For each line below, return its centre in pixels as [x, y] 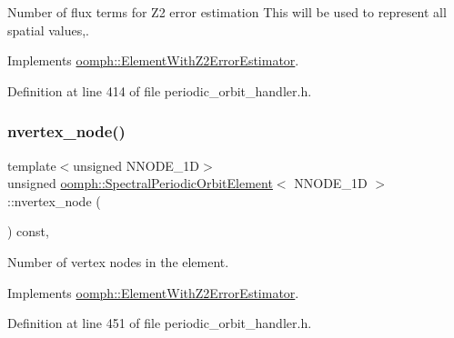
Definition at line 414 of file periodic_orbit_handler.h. [160, 90]
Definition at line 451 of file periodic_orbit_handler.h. [160, 323]
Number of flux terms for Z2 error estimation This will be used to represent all [227, 12]
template [32, 165]
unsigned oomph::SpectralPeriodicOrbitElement [140, 183]
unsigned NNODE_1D [136, 165]
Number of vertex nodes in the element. [118, 261]
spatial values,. [48, 30]
